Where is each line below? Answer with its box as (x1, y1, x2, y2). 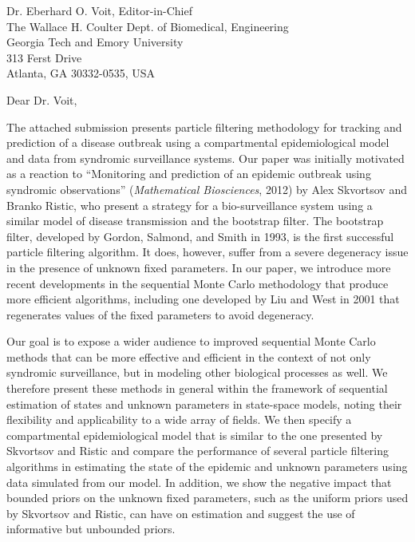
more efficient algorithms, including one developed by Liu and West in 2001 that (6, 291, 400, 307)
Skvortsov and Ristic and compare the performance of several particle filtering (6, 442, 389, 459)
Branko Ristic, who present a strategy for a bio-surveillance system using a (6, 196, 373, 213)
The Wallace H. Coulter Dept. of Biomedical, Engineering (6, 18, 289, 34)
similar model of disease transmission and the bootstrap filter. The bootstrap (6, 212, 384, 229)
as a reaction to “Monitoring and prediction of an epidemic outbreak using (6, 165, 371, 182)
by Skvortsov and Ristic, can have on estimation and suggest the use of (6, 504, 355, 521)
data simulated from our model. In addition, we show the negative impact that (6, 473, 392, 490)
